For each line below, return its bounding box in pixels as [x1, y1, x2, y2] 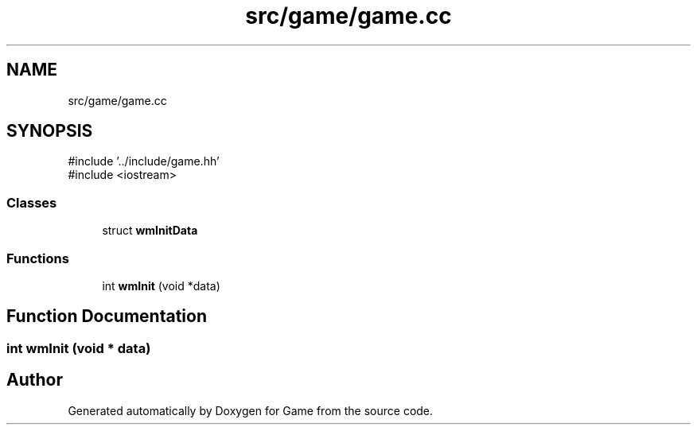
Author [6, 370, 63, 390]
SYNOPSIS [6, 121, 93, 142]
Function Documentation [6, 306, 207, 327]
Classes [6, 194, 57, 211]
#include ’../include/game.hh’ [68, 154, 220, 169]
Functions [6, 250, 69, 266]
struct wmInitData [102, 223, 198, 238]
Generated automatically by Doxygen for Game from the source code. [68, 403, 434, 417]
